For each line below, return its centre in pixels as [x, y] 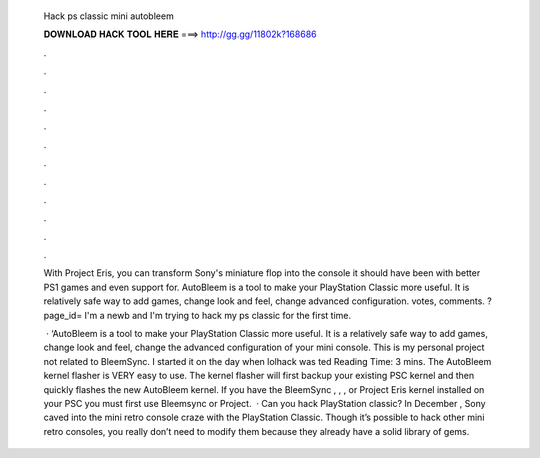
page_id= [63, 315]
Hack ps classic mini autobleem [108, 16]
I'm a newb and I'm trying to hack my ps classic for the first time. [218, 315]
